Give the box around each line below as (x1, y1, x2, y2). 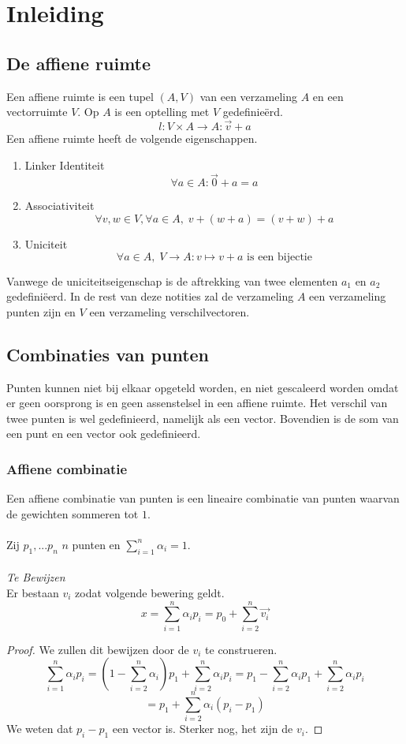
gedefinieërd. (222, 103, 283, 120)
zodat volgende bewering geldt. (75, 584, 225, 600)
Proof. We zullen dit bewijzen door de (6, 641, 189, 657)
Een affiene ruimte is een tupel (6, 88, 154, 104)
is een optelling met (114, 103, 210, 120)
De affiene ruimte (6, 50, 151, 75)
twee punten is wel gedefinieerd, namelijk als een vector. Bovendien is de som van (6, 409, 399, 426)
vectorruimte (6, 103, 68, 120)
